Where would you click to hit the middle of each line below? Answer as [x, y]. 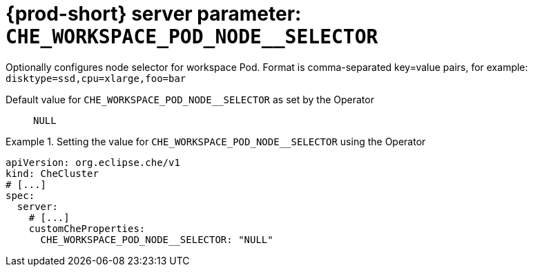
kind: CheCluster [52, 173]
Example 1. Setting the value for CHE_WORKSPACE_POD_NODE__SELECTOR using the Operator [216, 141]
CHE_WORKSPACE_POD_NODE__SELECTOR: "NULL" [157, 239]
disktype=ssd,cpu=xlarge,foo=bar [96, 78]
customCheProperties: [87, 228]
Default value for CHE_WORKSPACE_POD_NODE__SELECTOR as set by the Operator [190, 99]
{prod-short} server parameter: [154, 14]
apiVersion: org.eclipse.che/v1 [93, 162]
